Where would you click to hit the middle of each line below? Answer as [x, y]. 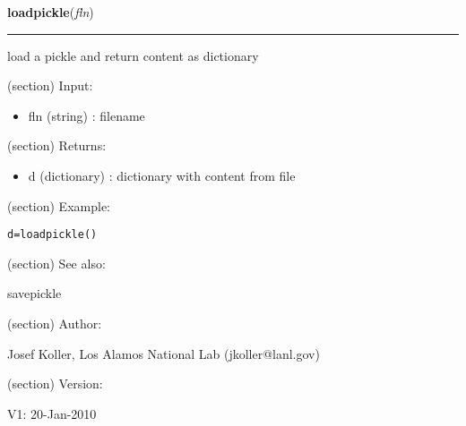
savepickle [35, 293]
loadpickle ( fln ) [51, 12]
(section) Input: [50, 85]
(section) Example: [59, 205]
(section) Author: [55, 323]
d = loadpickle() [52, 235]
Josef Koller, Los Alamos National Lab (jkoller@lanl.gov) [164, 353]
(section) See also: [56, 263]
